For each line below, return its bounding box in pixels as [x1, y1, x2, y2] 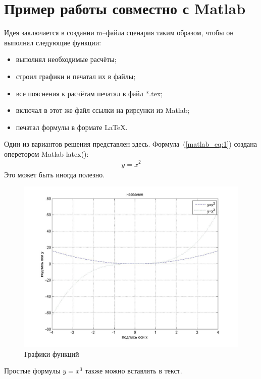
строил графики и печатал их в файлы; [16, 71, 136, 81]
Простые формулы [4, 365, 61, 376]
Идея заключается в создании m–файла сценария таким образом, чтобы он [4, 27, 234, 38]
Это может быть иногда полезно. [4, 169, 105, 179]
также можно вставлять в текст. [85, 365, 182, 376]
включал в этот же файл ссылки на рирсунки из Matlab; [16, 105, 190, 115]
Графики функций [24, 348, 79, 359]
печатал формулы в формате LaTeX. [16, 121, 128, 132]
